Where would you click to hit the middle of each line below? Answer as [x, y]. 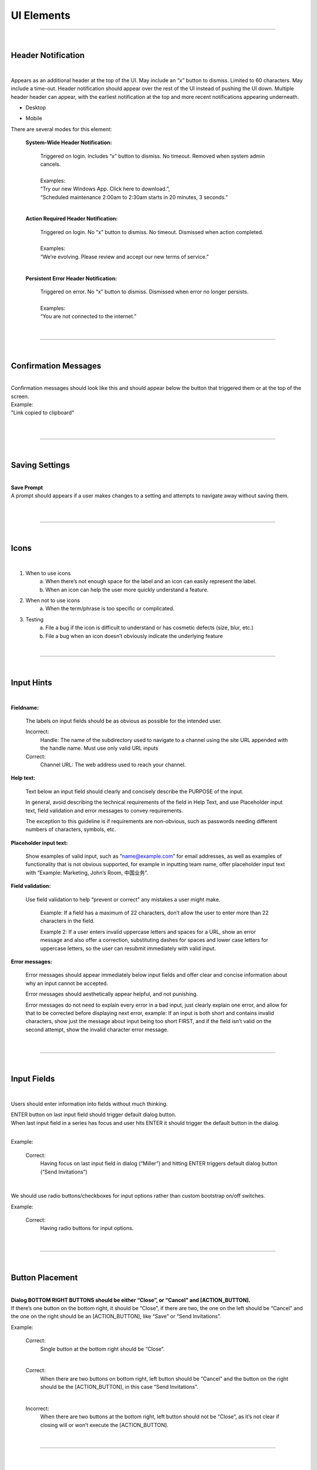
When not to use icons [53, 600]
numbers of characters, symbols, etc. [71, 830]
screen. [20, 396]
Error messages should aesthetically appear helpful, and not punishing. [112, 994]
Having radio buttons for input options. [87, 1228]
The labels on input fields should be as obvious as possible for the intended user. [124, 721]
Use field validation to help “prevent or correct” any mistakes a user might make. [123, 899]
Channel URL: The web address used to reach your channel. [113, 764]
